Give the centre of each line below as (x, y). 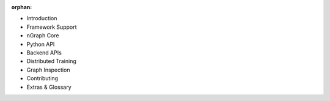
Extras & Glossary (49, 87)
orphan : (22, 7)
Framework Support (52, 27)
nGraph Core (43, 36)
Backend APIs (44, 53)
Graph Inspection (48, 70)
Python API (41, 44)
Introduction (42, 18)
